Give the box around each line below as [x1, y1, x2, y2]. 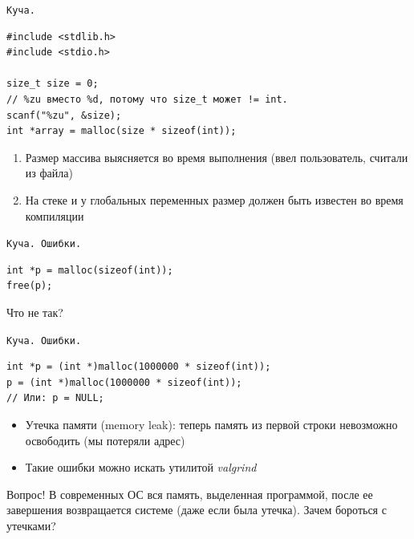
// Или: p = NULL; [6, 392, 104, 404]
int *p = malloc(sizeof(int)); [6, 264, 173, 276]
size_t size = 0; [6, 78, 99, 90]
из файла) [25, 164, 73, 181]
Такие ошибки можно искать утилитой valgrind [25, 459, 257, 476]
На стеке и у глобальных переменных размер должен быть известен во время [25, 192, 404, 208]
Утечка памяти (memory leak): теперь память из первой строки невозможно [25, 416, 398, 433]
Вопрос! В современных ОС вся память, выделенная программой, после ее [6, 485, 373, 502]
